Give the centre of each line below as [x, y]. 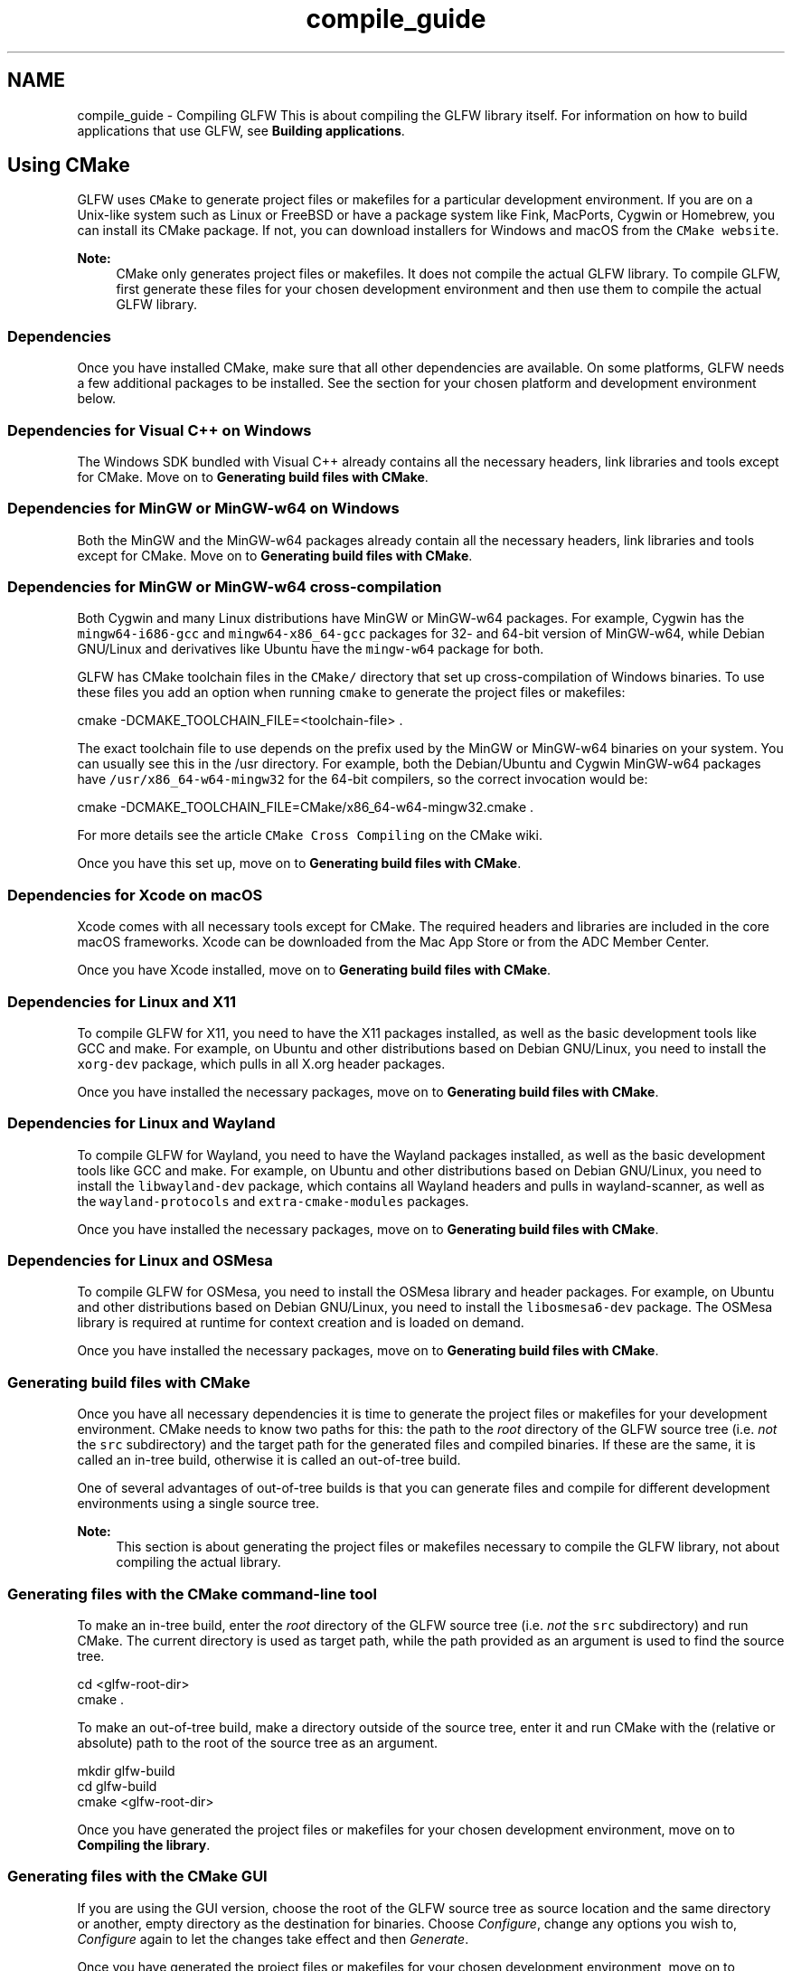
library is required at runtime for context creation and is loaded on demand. [301, 1323]
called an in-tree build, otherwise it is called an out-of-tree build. [269, 1460]
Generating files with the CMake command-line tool [193, 1594]
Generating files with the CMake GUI [137, 1877]
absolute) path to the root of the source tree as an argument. [258, 1742]
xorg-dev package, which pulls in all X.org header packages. [261, 1063]
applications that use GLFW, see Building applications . [241, 130]
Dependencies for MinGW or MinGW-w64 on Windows [203, 509]
